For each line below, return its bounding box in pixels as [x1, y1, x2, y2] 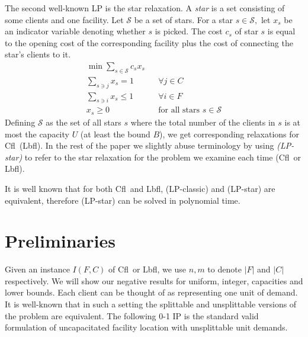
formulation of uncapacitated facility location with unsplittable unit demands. [5, 321, 288, 333]
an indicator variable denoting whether [5, 25, 146, 37]
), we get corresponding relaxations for [159, 127, 300, 140]
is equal [267, 25, 296, 37]
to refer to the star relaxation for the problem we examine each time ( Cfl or [24, 150, 301, 163]
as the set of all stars [46, 115, 121, 128]
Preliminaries [5, 229, 115, 253]
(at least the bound [80, 127, 150, 140]
